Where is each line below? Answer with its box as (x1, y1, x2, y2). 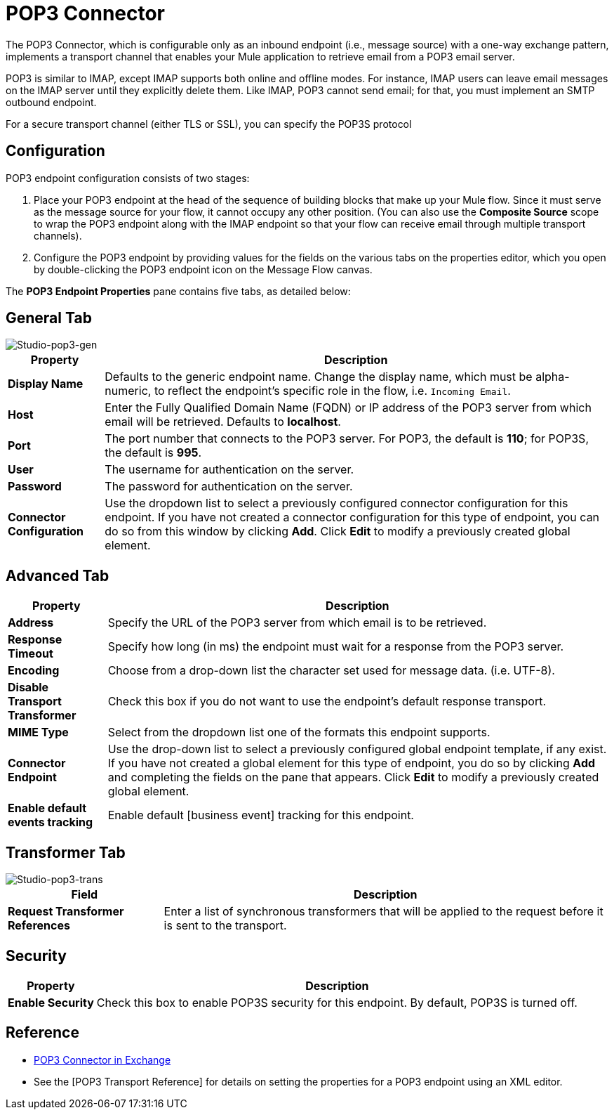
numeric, (105, 384, 152, 398)
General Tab (6, 309, 92, 327)
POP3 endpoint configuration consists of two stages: (6, 171, 250, 184)
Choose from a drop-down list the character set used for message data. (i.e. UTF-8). (107, 663, 555, 678)
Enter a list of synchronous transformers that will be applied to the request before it (163, 904, 603, 919)
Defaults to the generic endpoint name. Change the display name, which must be (105, 370, 533, 384)
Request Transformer (8, 904, 124, 919)
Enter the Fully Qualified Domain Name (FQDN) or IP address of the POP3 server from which (105, 400, 592, 415)
